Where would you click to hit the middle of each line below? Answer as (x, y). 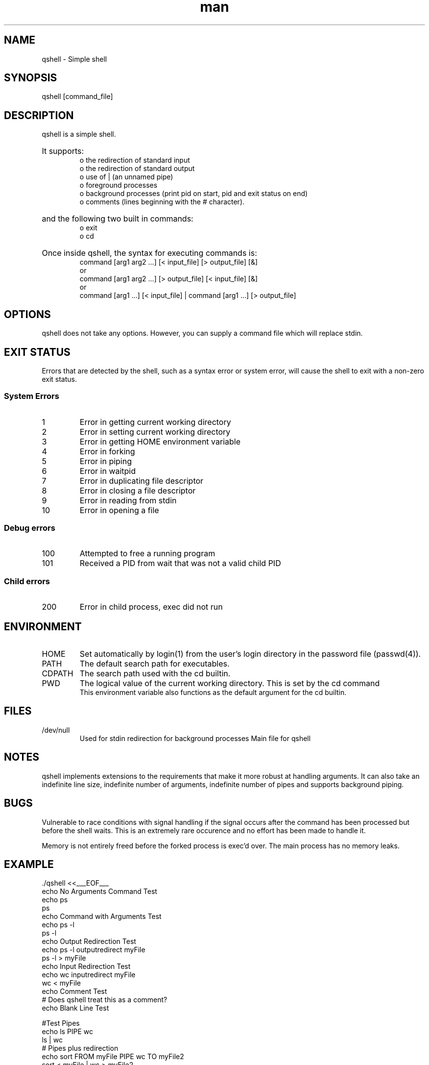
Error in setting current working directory (155, 432)
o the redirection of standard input (135, 160)
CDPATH (58, 674)
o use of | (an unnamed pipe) (126, 177)
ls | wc (52, 1040)
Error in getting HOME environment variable (160, 441)
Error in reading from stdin (128, 500)
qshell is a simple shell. (79, 134)
